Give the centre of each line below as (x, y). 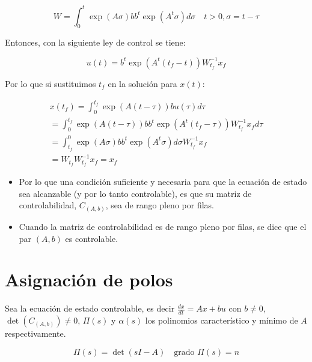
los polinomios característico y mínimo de (222, 320)
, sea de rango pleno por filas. (160, 205)
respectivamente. (35, 333)
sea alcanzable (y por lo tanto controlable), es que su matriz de (135, 193)
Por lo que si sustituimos (50, 83)
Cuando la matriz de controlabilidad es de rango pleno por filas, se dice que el (163, 226)
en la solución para (142, 83)
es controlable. (92, 238)
